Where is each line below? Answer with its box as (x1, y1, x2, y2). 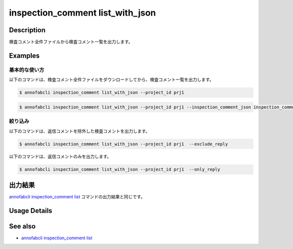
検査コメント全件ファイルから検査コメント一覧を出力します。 (9, 39, 133, 45)
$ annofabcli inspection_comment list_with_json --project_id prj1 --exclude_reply (19, 141, 228, 146)
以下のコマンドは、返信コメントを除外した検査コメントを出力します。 (9, 128, 150, 134)
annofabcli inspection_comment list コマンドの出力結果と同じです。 (9, 193, 145, 200)
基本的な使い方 (9, 66, 44, 73)
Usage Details (9, 207, 52, 215)
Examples (9, 51, 40, 60)
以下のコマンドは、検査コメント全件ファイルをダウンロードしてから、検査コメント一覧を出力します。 (9, 77, 214, 83)
